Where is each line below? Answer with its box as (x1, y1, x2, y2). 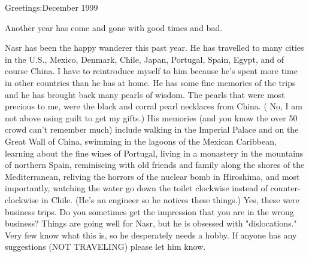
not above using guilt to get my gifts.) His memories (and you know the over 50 (5, 111, 298, 124)
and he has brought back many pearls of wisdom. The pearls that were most (5, 88, 285, 100)
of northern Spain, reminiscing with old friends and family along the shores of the (5, 158, 305, 171)
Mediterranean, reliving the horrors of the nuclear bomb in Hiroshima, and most (5, 170, 300, 182)
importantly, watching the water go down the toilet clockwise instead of (5, 182, 268, 194)
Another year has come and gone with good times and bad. (5, 21, 223, 33)
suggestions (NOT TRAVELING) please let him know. (5, 240, 206, 253)
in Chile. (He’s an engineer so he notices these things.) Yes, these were (41, 193, 299, 206)
